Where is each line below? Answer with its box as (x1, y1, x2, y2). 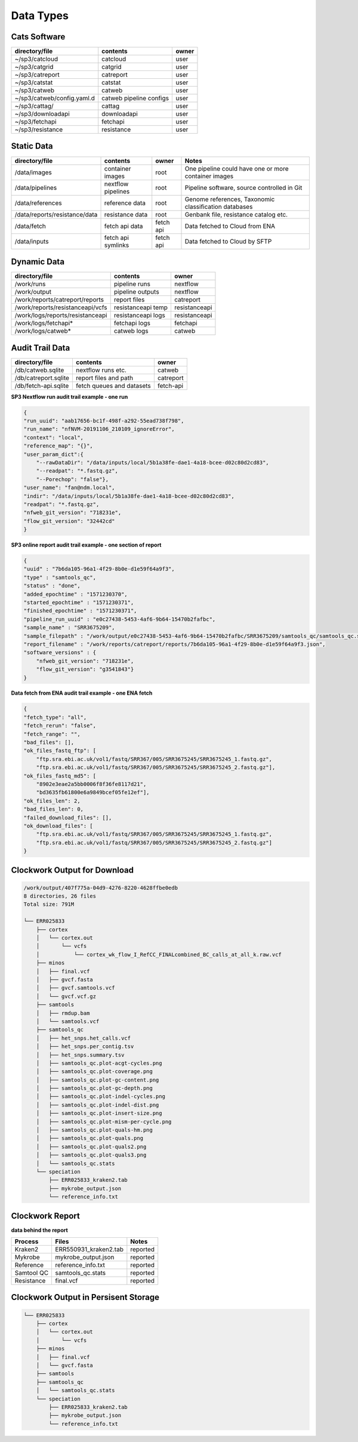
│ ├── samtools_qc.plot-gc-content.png (36, 1076, 159, 1083)
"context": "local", (23, 434, 84, 441)
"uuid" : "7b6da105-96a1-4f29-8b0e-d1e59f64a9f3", (23, 566, 175, 572)
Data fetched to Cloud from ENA (184, 221, 276, 230)
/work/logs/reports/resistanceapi (14, 311, 107, 319)
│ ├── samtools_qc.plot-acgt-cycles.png (36, 1059, 162, 1067)
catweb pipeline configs (101, 94, 169, 103)
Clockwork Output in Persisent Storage (11, 1292, 160, 1302)
